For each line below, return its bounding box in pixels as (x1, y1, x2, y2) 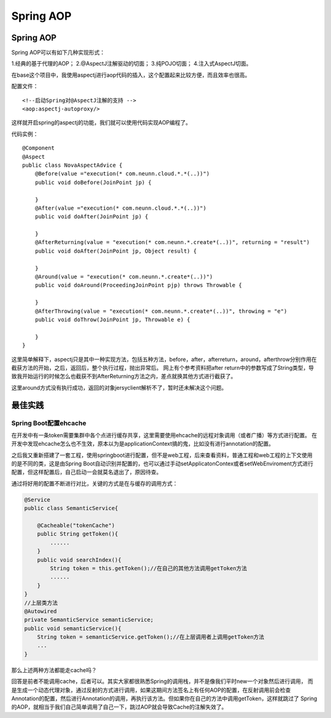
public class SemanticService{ (24, 505, 119, 512)
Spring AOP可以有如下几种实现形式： (11, 49, 105, 56)
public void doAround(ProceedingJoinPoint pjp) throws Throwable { (34, 282, 242, 289)
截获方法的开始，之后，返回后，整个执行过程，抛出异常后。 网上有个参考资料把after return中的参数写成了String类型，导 (11, 364, 314, 371)
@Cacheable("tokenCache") (37, 522, 115, 529)
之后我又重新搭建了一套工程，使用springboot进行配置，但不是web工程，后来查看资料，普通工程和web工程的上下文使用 (11, 451, 313, 459)
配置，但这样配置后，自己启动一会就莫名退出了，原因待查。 (11, 468, 162, 476)
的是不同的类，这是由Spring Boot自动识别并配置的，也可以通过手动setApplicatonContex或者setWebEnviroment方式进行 (11, 460, 314, 467)
